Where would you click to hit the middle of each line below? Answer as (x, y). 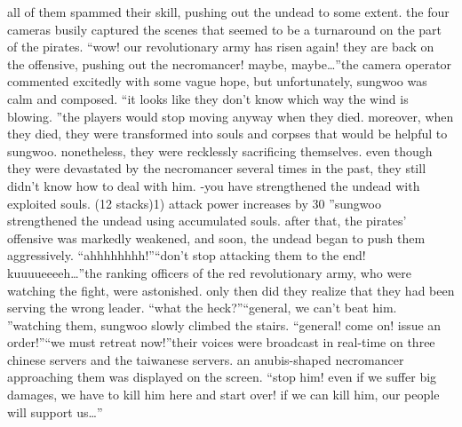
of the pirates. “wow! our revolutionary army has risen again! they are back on (221, 47)
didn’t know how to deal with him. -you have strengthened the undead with (214, 185)
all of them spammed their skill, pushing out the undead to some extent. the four (228, 12)
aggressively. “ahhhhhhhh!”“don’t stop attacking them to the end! (187, 255)
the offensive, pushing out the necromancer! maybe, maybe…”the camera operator (230, 63)
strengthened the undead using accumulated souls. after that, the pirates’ (207, 221)
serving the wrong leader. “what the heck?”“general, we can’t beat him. (202, 308)
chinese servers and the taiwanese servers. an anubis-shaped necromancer (206, 359)
